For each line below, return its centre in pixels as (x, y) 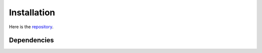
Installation (32, 12)
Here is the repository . (31, 27)
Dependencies (32, 40)
